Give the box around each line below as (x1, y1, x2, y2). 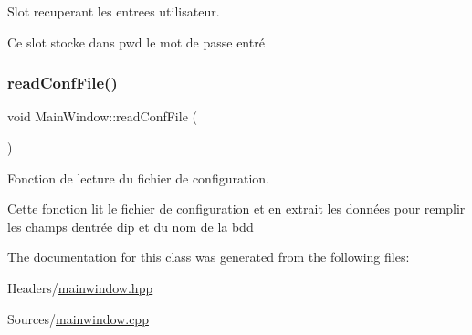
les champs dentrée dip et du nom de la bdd (7, 216, 254, 236)
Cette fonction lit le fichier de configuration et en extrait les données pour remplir (7, 199, 466, 218)
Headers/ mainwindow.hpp (7, 277, 153, 297)
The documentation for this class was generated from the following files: (7, 247, 410, 267)
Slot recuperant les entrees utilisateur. (7, 2, 220, 20)
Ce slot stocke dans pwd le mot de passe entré (7, 32, 265, 51)
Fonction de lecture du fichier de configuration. (7, 168, 269, 187)
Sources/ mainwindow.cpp (7, 309, 149, 328)
